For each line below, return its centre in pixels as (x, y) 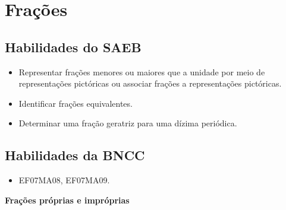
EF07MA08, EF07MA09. (64, 180)
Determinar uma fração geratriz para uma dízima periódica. (128, 123)
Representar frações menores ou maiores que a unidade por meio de (142, 71)
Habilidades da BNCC (75, 155)
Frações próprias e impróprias (67, 200)
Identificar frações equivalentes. (76, 103)
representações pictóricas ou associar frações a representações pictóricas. (150, 83)
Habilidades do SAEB (73, 47)
